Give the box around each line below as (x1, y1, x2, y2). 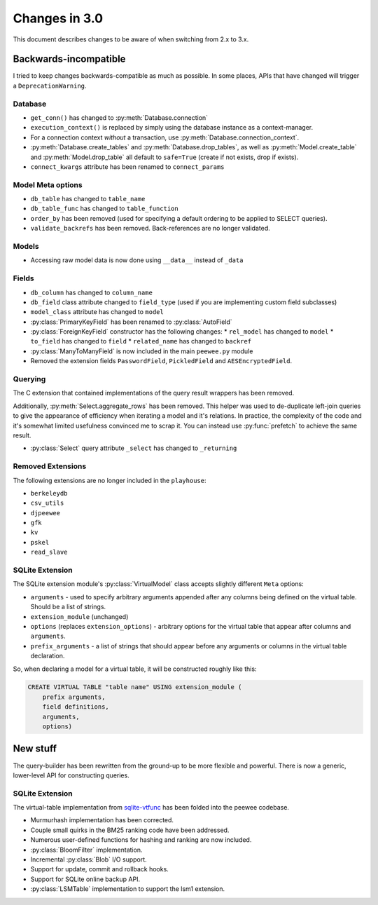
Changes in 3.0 (13, 11, 104, 26)
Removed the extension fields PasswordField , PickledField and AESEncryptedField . (30, 357, 293, 365)
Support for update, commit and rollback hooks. (30, 865, 169, 873)
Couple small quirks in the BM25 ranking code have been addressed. (30, 826, 230, 834)
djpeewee (30, 509, 61, 517)
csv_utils (30, 499, 64, 508)
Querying (13, 374, 46, 384)
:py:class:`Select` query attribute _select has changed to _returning (30, 444, 237, 452)
